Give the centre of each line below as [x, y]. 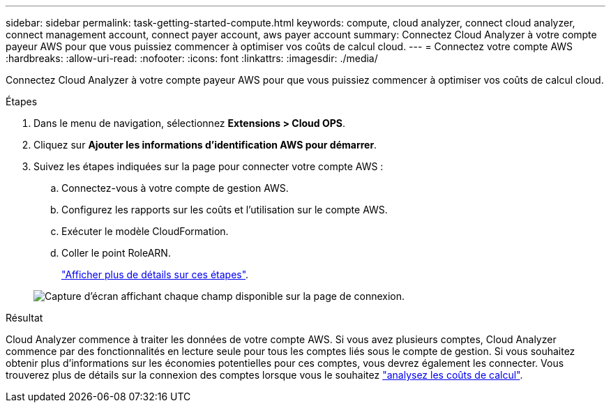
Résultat [24, 318]
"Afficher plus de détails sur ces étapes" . [155, 274]
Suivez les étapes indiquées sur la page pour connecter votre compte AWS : [209, 166]
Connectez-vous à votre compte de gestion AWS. [175, 188]
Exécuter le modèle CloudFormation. [145, 231]
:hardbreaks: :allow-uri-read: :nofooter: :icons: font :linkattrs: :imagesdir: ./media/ [192, 58]
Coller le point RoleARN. [116, 253]
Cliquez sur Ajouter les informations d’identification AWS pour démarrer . [205, 145]
